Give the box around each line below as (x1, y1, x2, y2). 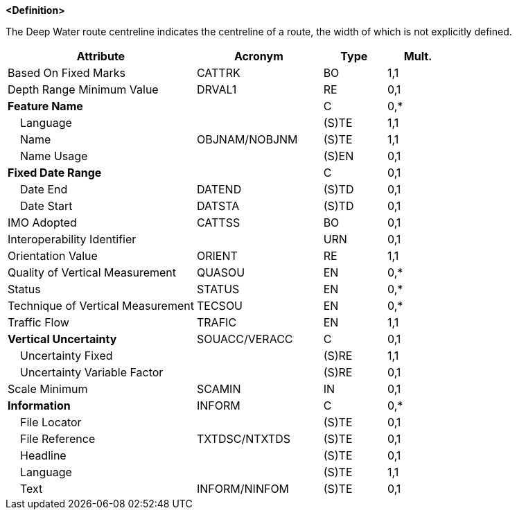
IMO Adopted (8, 216, 77, 229)
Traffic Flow (8, 315, 69, 329)
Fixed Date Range (8, 166, 102, 180)
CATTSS (196, 216, 240, 229)
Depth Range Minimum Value (8, 82, 159, 96)
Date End (20, 182, 68, 196)
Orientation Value (8, 249, 98, 263)
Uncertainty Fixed (20, 349, 113, 363)
